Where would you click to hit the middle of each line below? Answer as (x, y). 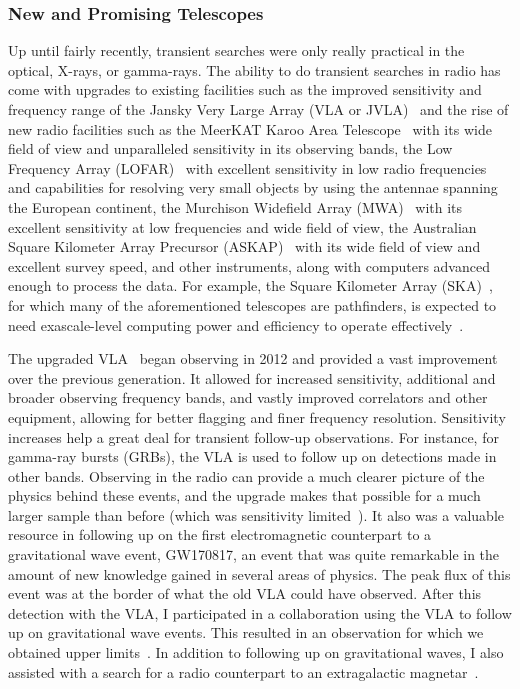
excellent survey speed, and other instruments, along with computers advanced (249, 265)
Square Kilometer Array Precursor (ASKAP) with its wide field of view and (244, 246)
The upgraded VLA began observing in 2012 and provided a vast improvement (253, 358)
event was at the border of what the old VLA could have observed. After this (245, 593)
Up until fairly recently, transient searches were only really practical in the (236, 50)
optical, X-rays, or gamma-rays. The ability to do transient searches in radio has (254, 69)
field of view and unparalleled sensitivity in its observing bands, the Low (230, 148)
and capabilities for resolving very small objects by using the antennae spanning (253, 187)
